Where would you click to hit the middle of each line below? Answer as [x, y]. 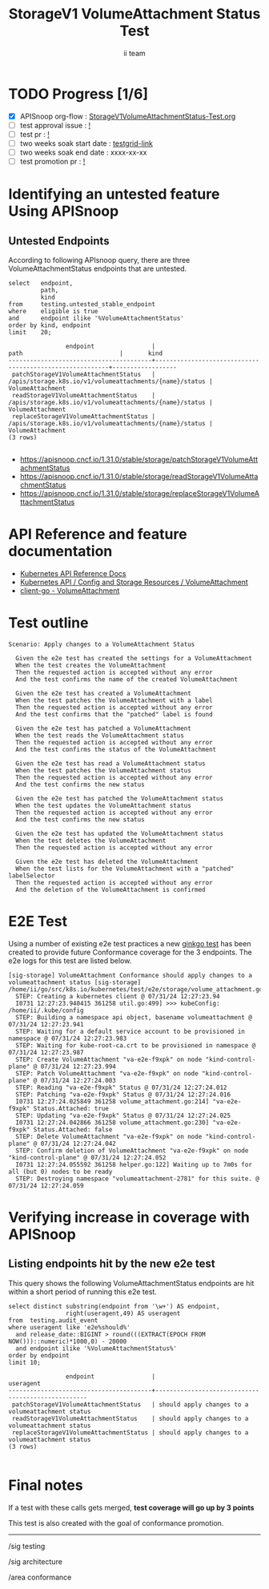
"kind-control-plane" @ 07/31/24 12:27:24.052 [87, 1157]
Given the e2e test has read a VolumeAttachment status [110, 763]
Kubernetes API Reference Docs [73, 573]
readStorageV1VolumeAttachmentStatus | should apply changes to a [130, 1418]
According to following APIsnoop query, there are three [99, 260]
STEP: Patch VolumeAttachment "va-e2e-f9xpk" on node [107, 1073]
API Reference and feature [98, 534]
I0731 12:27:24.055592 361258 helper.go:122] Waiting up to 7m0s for [134, 1164]
